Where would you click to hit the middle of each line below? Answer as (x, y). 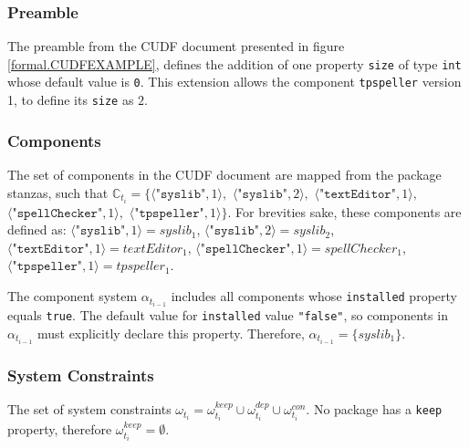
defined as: (37, 229)
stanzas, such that (58, 192)
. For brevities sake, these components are (344, 211)
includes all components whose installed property (314, 296)
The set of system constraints (89, 409)
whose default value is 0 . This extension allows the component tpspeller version (234, 82)
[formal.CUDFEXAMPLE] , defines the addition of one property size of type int (234, 63)
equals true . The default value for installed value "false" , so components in (228, 315)
